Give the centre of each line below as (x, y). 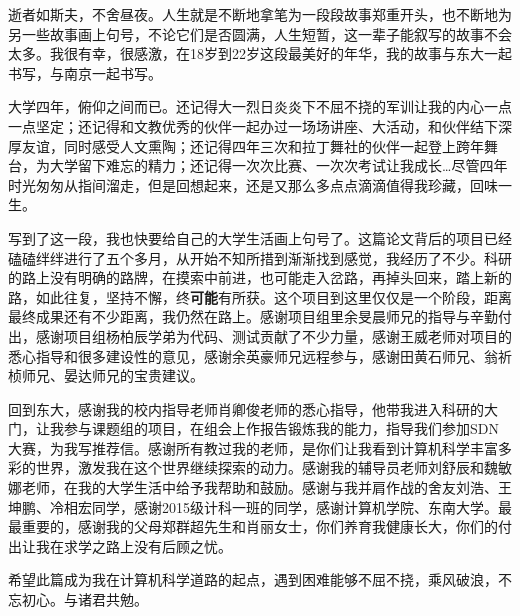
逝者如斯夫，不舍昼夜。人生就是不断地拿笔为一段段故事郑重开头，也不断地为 (260, 14)
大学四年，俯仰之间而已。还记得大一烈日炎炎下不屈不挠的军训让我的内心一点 (260, 106)
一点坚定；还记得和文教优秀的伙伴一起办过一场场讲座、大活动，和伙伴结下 (253, 125)
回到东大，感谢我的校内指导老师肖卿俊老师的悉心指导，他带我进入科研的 (246, 408)
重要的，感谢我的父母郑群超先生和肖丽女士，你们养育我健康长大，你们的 (259, 526)
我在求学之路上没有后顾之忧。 (133, 545)
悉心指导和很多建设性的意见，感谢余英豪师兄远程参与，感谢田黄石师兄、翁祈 (260, 355)
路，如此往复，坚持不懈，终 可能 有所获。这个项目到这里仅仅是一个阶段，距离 (260, 296)
